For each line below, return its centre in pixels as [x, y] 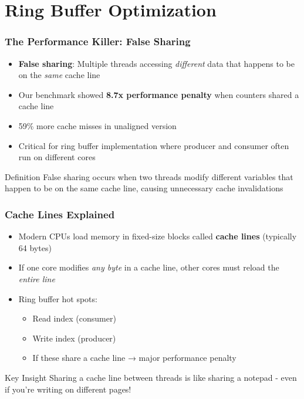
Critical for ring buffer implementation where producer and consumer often [154, 145]
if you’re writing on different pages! [68, 389]
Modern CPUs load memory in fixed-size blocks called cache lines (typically [158, 236]
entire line [37, 278]
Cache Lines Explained [60, 214]
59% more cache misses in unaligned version [97, 125]
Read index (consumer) [74, 318]
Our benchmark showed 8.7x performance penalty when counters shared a [159, 94]
